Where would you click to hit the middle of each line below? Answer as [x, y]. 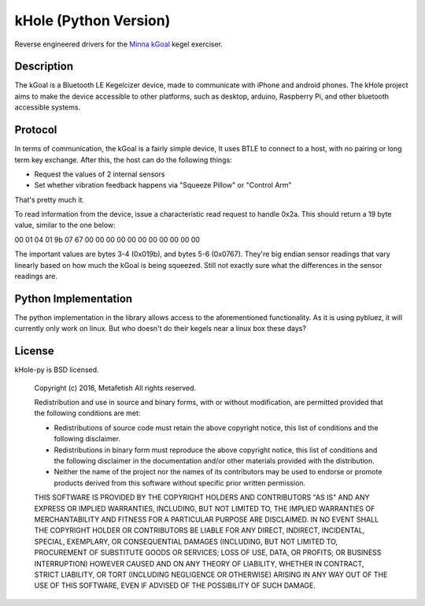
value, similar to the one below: [65, 225]
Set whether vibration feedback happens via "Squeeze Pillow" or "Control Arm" [163, 185]
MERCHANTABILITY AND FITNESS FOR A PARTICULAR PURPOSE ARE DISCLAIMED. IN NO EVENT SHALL [207, 519]
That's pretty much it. [50, 199]
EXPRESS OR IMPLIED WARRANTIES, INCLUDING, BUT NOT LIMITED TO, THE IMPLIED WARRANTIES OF [205, 508]
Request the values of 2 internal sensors [100, 174]
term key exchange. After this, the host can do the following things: [123, 160]
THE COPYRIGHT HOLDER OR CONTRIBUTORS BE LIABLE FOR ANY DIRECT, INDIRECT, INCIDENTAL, [200, 530]
